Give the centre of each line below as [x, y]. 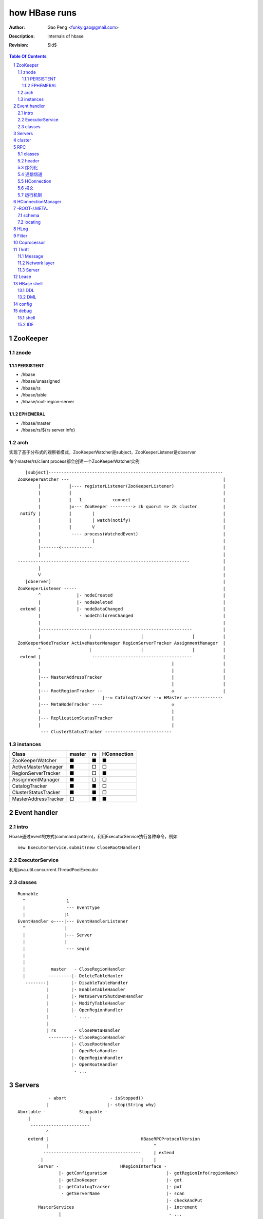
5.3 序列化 [28, 167]
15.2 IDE [26, 324]
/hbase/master [36, 423]
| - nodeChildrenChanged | [132, 616]
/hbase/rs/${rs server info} [48, 430]
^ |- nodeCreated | [132, 595]
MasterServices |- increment [118, 1207]
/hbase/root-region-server [48, 402]
